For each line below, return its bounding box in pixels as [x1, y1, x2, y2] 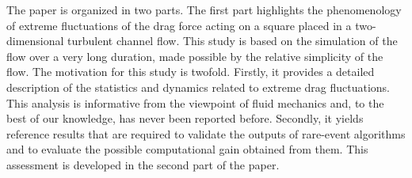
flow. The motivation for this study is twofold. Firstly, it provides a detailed [6, 63, 375, 80]
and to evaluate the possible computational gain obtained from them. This [6, 141, 368, 157]
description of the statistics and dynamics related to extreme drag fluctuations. [6, 78, 391, 95]
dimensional [6, 32, 64, 49]
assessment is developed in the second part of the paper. [6, 156, 280, 172]
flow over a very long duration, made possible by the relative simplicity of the [6, 47, 383, 64]
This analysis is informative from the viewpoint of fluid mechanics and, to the [6, 94, 384, 111]
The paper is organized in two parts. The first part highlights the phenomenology [6, 2, 402, 17]
